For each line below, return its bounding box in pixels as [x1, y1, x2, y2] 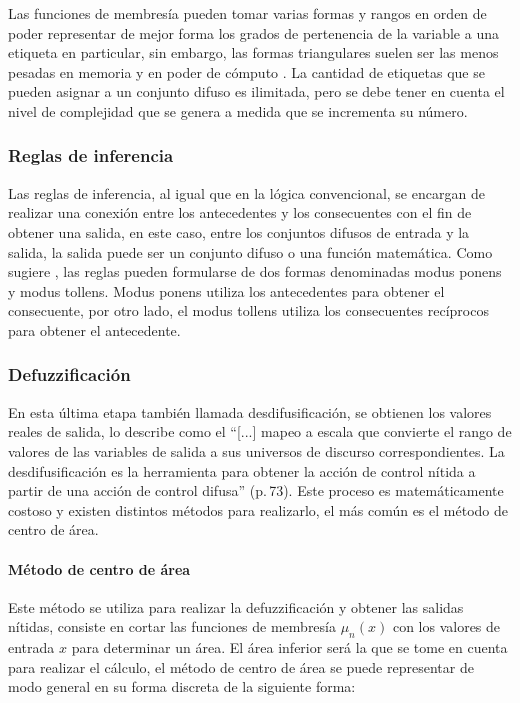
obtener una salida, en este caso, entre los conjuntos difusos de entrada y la [8, 221, 470, 242]
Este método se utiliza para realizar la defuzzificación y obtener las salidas [8, 596, 464, 617]
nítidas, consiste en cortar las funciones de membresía [8, 616, 336, 637]
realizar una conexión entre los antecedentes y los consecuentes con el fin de [8, 202, 472, 223]
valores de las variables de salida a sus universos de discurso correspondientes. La [8, 440, 505, 461]
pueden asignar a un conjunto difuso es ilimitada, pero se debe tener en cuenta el [8, 81, 505, 102]
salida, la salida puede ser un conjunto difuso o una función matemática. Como [8, 241, 493, 262]
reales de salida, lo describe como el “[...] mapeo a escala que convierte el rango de [8, 421, 512, 442]
